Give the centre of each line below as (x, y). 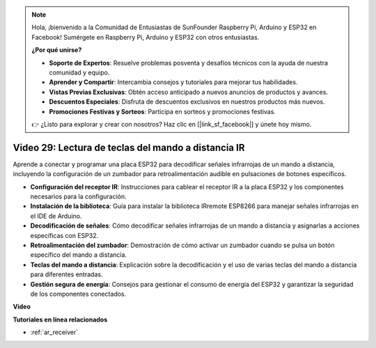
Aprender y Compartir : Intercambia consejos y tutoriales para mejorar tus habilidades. (173, 82)
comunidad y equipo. (79, 72)
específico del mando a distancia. (79, 255)
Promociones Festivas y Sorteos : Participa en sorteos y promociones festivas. (163, 111)
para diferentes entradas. (66, 274)
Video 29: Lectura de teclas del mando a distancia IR (129, 147)
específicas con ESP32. (64, 235)
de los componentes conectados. (78, 294)
